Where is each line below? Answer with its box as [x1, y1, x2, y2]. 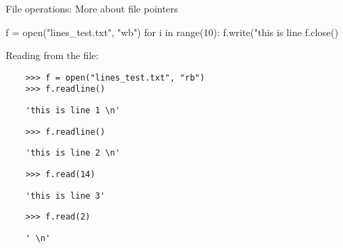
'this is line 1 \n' [25, 106, 120, 116]
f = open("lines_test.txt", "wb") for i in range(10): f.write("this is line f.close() [6, 24, 339, 39]
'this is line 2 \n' [25, 148, 120, 158]
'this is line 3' [25, 190, 106, 201]
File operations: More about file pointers [6, 1, 178, 15]
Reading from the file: [6, 48, 99, 63]
